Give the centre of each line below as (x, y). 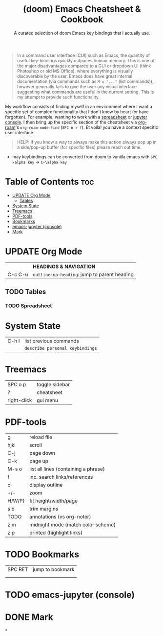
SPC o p (17, 384)
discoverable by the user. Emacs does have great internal (75, 76)
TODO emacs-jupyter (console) (70, 595)
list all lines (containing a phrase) (67, 469)
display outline (46, 485)
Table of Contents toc (50, 182)
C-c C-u (18, 274)
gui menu (47, 400)
